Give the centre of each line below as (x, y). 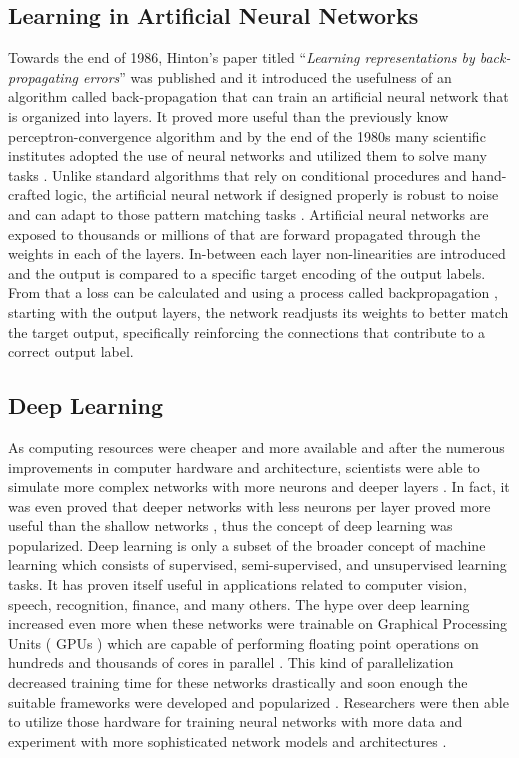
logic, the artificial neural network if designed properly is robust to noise (277, 194)
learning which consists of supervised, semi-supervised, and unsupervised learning (257, 564)
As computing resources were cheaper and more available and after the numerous (256, 446)
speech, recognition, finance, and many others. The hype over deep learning (239, 603)
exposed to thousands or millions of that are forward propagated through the (244, 233)
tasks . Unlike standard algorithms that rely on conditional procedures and (237, 174)
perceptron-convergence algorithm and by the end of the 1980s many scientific (247, 135)
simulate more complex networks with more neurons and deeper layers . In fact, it (259, 486)
